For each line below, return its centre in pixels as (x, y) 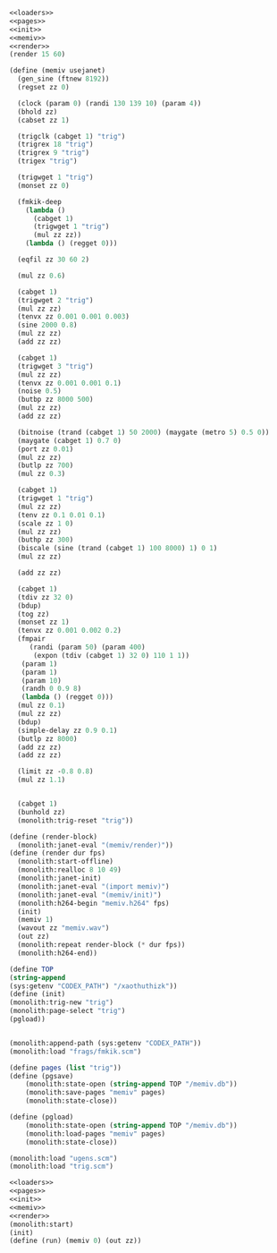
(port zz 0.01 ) (46, 449)
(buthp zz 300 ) (46, 540)
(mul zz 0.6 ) (42, 276)
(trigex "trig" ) (47, 161)
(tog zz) (34, 614)
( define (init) (38, 994)
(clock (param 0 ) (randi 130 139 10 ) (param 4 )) (109, 103)
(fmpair (32, 639)
